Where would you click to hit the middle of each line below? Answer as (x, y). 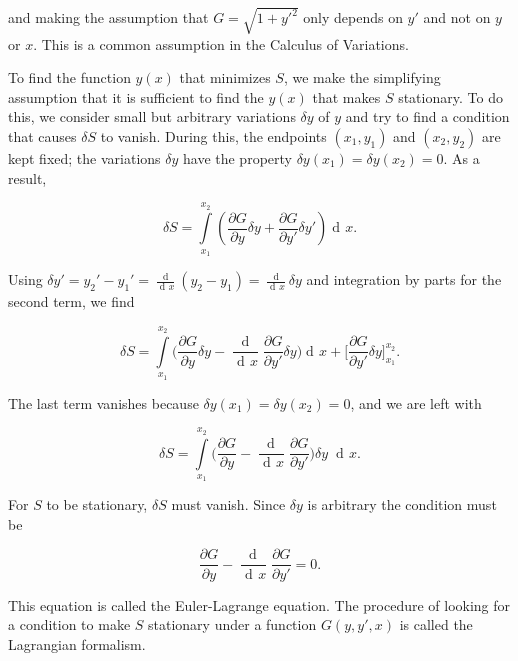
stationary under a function (232, 624)
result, (27, 177)
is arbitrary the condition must (402, 504)
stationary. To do (450, 96)
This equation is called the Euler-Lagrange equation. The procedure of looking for (259, 604)
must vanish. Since (228, 504)
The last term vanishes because (103, 402)
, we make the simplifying (362, 77)
